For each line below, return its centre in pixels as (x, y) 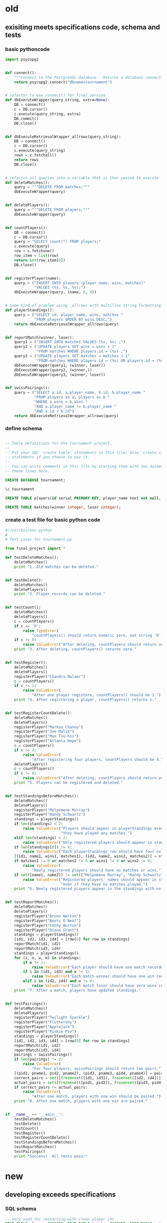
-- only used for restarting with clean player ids (60, 1219)
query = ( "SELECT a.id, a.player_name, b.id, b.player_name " (80, 393)
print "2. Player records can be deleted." (60, 594)
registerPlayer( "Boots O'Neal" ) (47, 921)
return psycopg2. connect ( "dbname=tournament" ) (63, 82)
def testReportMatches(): (32, 902)
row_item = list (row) (36, 255)
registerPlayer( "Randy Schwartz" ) (50, 815)
